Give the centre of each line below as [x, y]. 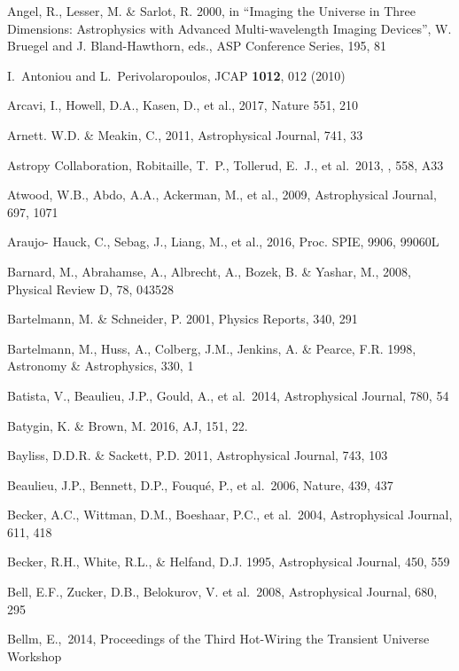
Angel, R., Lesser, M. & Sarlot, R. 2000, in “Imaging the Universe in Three [212, 11]
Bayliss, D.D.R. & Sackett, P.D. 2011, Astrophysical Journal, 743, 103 [198, 455]
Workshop [35, 655]
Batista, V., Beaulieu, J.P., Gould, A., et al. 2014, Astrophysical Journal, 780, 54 [228, 395]
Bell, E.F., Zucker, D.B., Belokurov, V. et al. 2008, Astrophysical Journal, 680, [222, 592]
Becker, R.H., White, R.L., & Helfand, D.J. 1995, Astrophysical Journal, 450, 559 [229, 562]
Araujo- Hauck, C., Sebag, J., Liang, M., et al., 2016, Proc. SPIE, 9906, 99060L [223, 242]
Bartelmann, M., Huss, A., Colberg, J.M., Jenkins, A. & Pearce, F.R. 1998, [212, 348]
